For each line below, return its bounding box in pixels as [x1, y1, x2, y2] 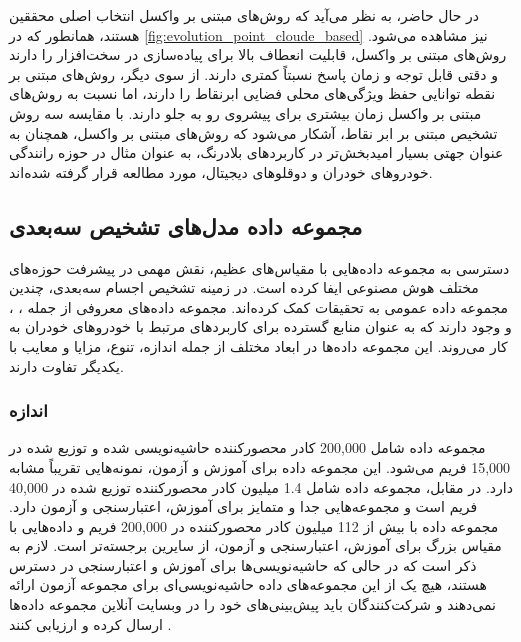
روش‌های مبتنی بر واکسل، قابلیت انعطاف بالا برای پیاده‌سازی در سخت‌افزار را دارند [9, 44, 507, 65]
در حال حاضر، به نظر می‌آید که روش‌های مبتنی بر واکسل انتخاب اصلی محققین [9, 5, 479, 25]
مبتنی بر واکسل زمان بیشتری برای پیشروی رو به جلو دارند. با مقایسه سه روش [9, 102, 482, 123]
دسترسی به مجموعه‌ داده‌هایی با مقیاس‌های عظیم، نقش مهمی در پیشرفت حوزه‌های [9, 257, 510, 278]
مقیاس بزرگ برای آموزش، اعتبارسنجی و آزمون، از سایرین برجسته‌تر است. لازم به [9, 535, 502, 556]
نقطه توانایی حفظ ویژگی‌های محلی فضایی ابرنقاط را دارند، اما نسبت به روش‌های [9, 83, 496, 104]
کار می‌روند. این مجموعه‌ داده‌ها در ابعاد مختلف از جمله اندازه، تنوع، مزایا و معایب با [9, 335, 508, 356]
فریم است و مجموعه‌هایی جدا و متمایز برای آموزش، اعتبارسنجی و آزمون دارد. [9, 496, 478, 517]
